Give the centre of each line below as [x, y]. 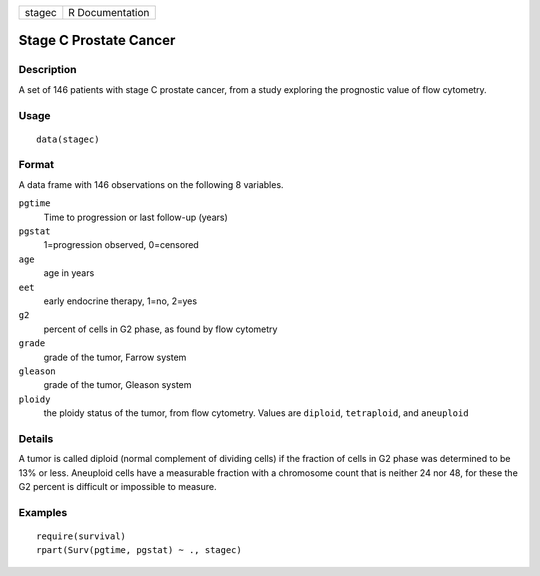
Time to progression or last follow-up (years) [136, 217]
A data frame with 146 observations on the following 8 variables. [151, 184]
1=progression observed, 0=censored [121, 245]
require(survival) [81, 536]
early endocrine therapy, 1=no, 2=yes [120, 301]
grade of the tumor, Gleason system [117, 385]
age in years [69, 273]
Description [47, 70]
